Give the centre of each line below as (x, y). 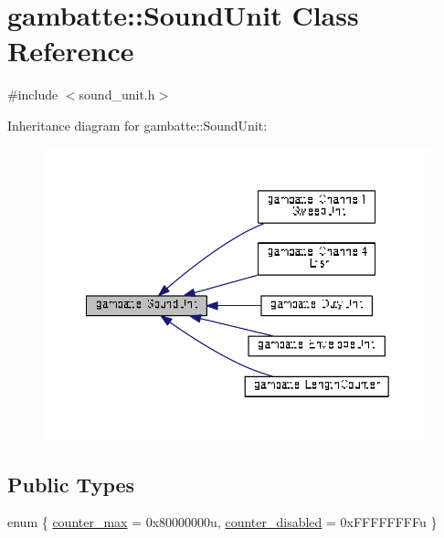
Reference (71, 51)
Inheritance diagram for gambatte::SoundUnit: (137, 125)
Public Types (71, 484)
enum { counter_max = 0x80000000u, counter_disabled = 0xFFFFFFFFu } (222, 522)
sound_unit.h (117, 95)
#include (33, 95)
